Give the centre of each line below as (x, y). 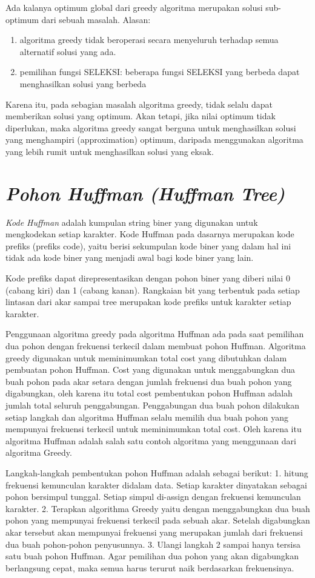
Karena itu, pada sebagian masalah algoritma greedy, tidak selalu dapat (139, 104)
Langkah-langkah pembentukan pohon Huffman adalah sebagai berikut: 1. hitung (157, 472)
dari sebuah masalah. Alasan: (96, 19)
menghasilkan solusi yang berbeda (83, 83)
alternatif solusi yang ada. (68, 51)
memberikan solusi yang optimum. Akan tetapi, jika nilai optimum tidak (141, 116)
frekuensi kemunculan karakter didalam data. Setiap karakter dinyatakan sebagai (156, 484)
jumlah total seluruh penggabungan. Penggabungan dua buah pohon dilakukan (153, 405)
